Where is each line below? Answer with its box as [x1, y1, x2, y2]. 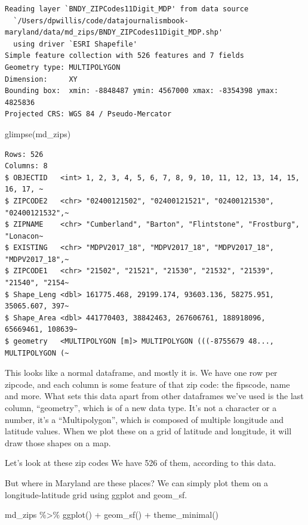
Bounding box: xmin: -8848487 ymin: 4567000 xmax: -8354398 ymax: [5, 87, 279, 95]
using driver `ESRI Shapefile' [13, 39, 137, 48]
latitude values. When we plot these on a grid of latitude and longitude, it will [5, 425, 292, 437]
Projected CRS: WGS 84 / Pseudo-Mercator [5, 110, 172, 119]
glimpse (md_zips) [5, 127, 71, 140]
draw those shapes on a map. [5, 436, 111, 449]
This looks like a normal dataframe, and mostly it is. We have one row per [5, 366, 278, 379]
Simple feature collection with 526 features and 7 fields [5, 51, 244, 60]
